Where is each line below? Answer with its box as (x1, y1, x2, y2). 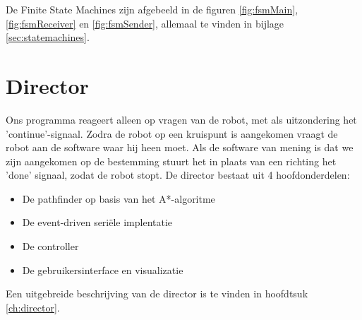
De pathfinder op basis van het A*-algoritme (22, 191, 215, 206)
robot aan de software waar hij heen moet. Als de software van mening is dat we (6, 140, 354, 155)
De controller (22, 239, 79, 254)
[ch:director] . (6, 300, 60, 314)
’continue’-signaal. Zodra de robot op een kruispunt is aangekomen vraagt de (6, 126, 338, 141)
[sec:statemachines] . (6, 30, 90, 45)
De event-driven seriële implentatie (22, 215, 173, 230)
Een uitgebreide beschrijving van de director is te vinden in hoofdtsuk (6, 286, 308, 301)
